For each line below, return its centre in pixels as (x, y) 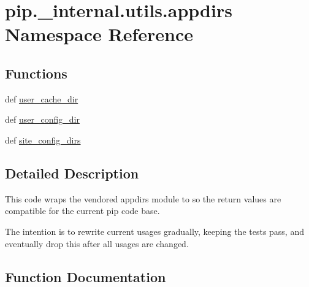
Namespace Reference (99, 34)
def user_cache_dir (42, 98)
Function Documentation (86, 276)
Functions (36, 73)
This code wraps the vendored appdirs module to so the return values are (143, 198)
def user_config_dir (42, 119)
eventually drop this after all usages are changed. (97, 243)
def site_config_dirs (43, 140)
